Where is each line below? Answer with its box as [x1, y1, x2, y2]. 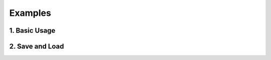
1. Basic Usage [9, 26, 56, 35]
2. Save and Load [9, 42, 64, 51]
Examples [9, 7, 51, 18]
